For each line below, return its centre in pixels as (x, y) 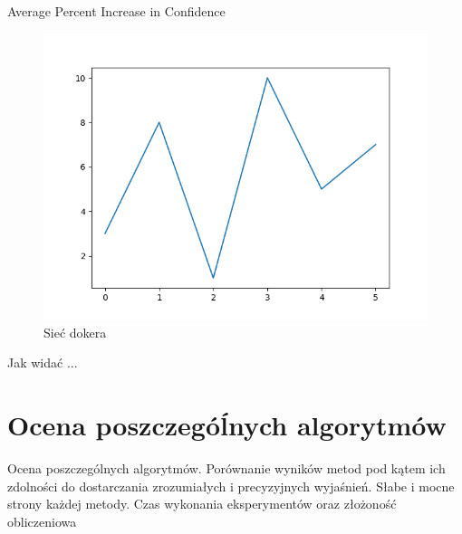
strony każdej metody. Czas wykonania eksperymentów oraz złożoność (202, 504)
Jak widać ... (43, 362)
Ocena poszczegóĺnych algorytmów (227, 425)
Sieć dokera (75, 332)
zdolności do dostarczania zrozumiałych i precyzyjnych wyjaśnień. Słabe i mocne (231, 486)
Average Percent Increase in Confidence (116, 11)
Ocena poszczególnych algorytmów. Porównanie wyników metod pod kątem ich (226, 468)
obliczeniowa (42, 521)
